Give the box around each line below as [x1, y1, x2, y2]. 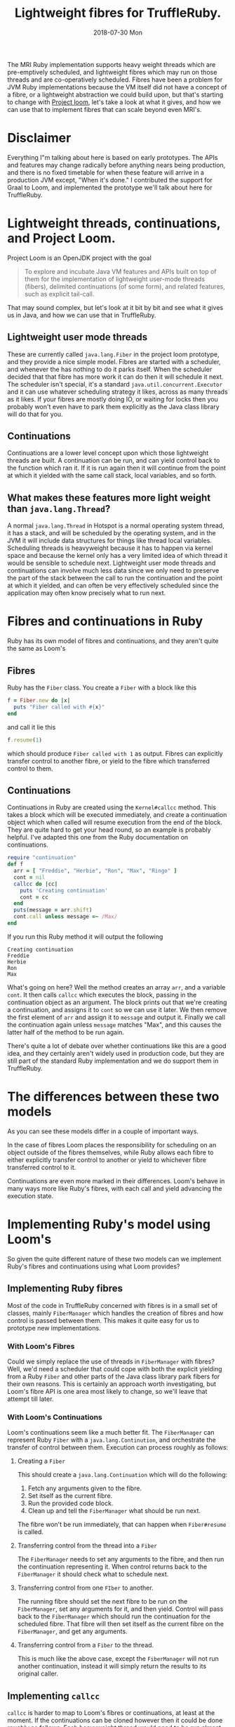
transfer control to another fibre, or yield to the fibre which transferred [7, 756, 210, 765]
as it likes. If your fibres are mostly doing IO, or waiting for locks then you [7, 394, 219, 403]
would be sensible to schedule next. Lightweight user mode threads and [7, 559, 216, 568]
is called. [17, 1528, 44, 1536]
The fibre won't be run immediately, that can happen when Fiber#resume [17, 1520, 227, 1529]
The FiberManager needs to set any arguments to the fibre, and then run [17, 1555, 224, 1564]
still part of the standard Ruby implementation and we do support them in [7, 1056, 219, 1065]
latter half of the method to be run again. [7, 1028, 125, 1036]
